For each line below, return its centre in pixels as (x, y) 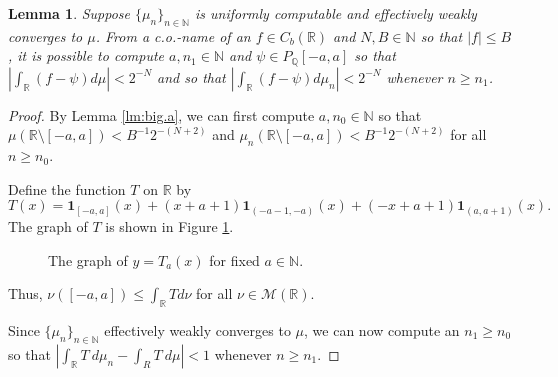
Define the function (67, 188)
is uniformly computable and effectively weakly (335, 13)
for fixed (234, 259)
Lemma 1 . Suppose (69, 13)
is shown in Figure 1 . (169, 225)
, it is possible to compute (86, 55)
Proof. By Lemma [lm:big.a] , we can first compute (161, 114)
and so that (191, 76)
